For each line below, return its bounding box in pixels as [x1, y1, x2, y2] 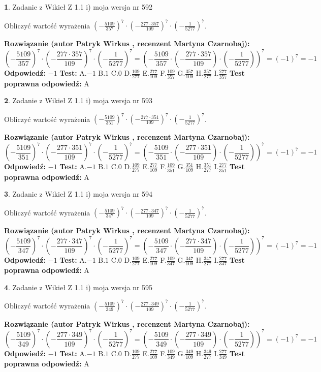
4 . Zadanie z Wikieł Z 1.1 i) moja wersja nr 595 [4, 282, 153, 292]
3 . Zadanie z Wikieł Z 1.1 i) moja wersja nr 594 [4, 189, 153, 199]
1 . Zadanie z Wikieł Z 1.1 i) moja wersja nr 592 [4, 2, 153, 12]
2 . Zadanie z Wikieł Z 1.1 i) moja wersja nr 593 [4, 95, 153, 106]
